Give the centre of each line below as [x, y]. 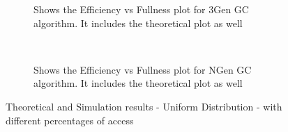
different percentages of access [70, 120]
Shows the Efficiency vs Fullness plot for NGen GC [143, 69]
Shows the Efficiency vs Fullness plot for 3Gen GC [141, 9]
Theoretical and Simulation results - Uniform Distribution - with [144, 106]
